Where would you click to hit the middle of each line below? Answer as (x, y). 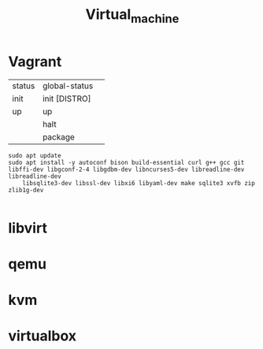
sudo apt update (35, 155)
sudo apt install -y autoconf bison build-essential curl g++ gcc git (126, 162)
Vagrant (35, 61)
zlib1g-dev (26, 190)
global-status (68, 86)
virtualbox (43, 336)
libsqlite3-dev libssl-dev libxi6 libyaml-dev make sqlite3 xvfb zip (139, 183)
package (58, 137)
